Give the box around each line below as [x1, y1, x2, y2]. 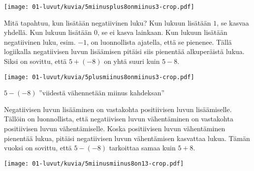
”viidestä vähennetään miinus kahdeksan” [39, 87, 165, 98]
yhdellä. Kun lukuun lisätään [4, 27, 92, 37]
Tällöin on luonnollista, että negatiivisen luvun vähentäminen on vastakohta [4, 114, 233, 124]
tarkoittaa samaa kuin [109, 142, 176, 153]
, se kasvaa [217, 17, 249, 28]
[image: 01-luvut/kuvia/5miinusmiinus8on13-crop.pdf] [4, 160, 184, 167]
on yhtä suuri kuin [104, 56, 160, 66]
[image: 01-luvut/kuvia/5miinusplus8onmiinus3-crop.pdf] [4, 3, 194, 10]
